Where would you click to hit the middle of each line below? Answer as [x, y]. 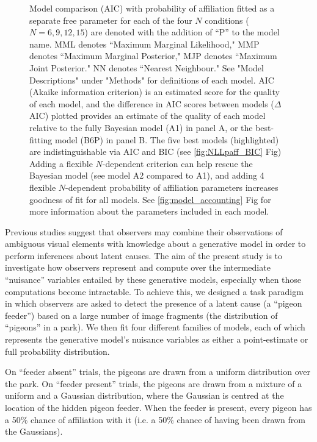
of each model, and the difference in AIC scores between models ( [152, 103]
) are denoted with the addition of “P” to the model [182, 32]
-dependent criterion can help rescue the [177, 163]
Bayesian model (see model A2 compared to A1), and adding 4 [147, 175]
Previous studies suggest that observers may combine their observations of [144, 231]
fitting [41, 139]
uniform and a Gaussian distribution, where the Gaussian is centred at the [144, 395]
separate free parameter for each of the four [111, 20]
